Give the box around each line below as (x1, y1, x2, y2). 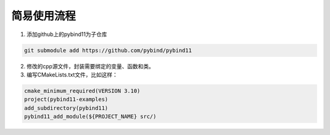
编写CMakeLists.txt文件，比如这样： (26, 71, 118, 78)
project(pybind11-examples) (24, 96, 108, 103)
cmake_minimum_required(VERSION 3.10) (24, 87, 141, 94)
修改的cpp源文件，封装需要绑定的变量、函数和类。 (26, 62, 155, 70)
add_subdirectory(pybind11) (24, 104, 108, 111)
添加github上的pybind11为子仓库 (26, 31, 108, 38)
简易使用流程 (11, 9, 76, 23)
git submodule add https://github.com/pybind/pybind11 (24, 46, 192, 54)
